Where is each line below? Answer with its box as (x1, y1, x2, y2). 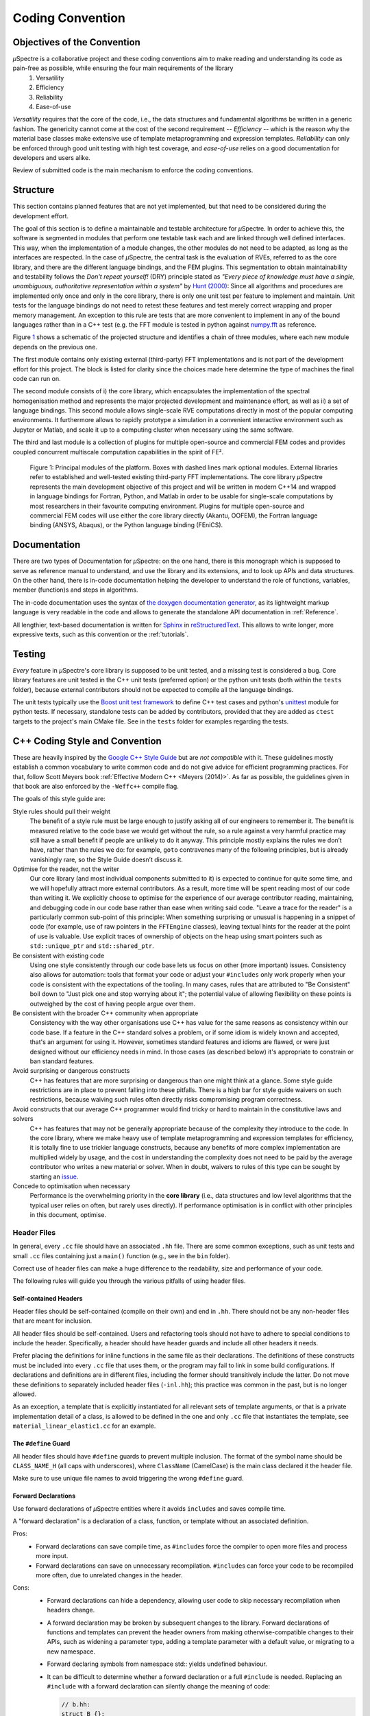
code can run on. (12, 374, 61, 382)
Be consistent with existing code (12, 951, 105, 960)
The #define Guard (12, 1439, 71, 1448)
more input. (36, 1552, 69, 1560)
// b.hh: (61, 1700, 91, 1708)
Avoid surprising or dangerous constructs (12, 1067, 130, 1075)
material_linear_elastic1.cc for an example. (12, 1422, 156, 1430)
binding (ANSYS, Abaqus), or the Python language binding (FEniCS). (29, 521, 223, 529)
